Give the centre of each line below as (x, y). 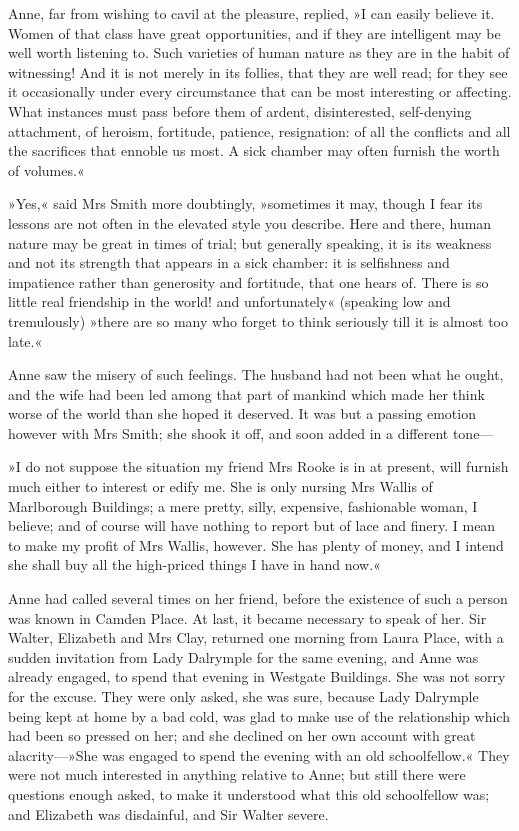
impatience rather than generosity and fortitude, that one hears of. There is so (248, 281)
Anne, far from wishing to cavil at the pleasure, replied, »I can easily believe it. (251, 13)
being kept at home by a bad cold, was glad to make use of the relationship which (259, 715)
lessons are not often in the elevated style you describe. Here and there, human (250, 222)
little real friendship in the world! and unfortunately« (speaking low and (229, 301)
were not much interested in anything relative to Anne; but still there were (237, 774)
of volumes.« (46, 169)
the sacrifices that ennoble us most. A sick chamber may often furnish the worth (254, 150)
